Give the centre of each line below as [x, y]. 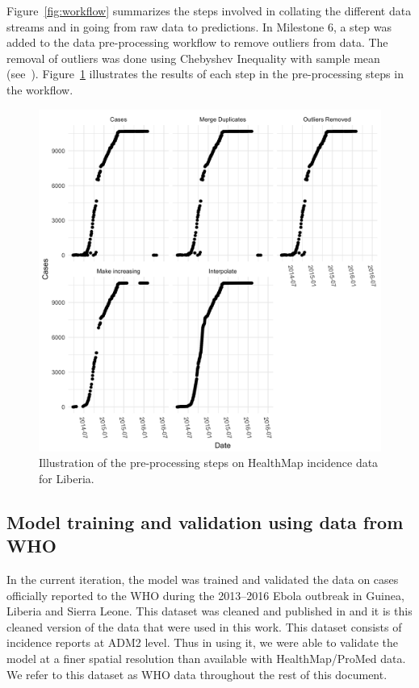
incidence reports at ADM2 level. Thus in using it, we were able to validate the [203, 642]
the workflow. [40, 89]
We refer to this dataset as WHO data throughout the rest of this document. [197, 674]
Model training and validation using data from [205, 521]
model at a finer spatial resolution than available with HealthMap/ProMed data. [206, 658]
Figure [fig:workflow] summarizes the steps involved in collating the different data [209, 10]
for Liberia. [67, 478]
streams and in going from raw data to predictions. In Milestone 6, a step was [199, 26]
